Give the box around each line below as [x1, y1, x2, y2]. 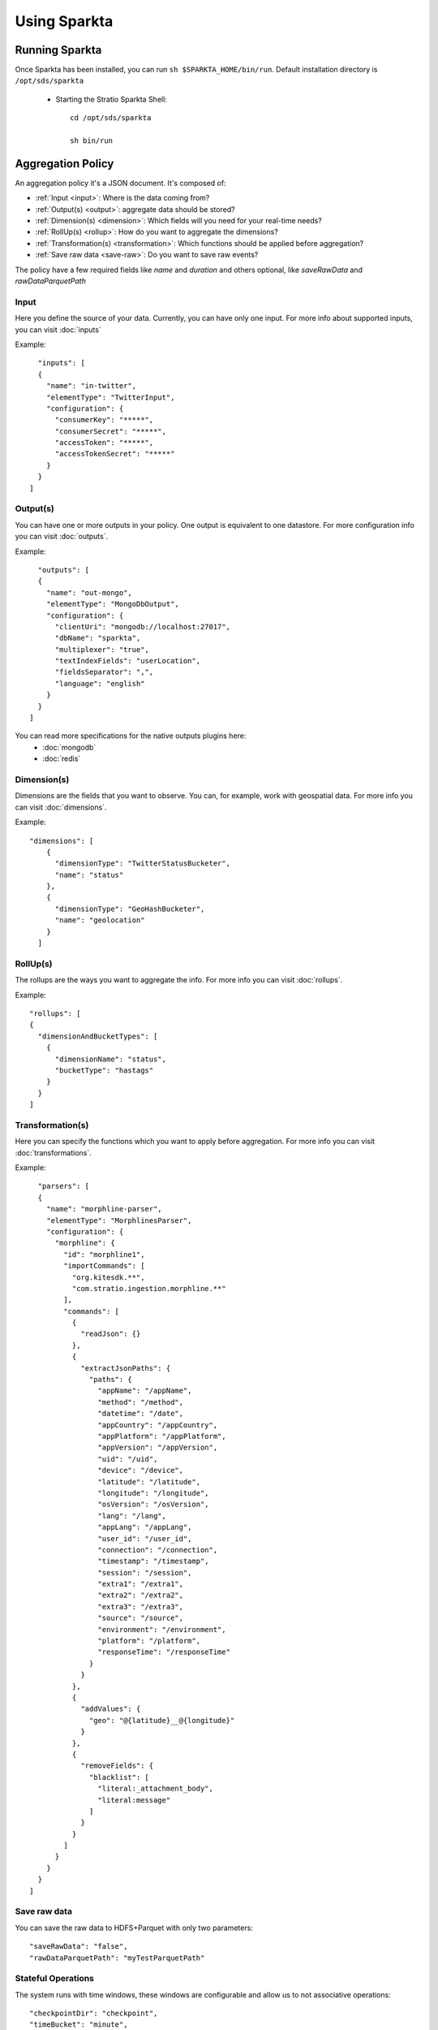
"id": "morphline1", [63, 1250, 145, 1259]
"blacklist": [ [89, 1773, 150, 1782]
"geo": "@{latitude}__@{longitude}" [89, 1716, 235, 1725]
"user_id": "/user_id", [97, 1534, 192, 1543]
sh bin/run [70, 136, 114, 145]
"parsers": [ [37, 1181, 90, 1191]
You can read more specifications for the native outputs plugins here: [15, 731, 247, 741]
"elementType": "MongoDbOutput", [45, 599, 180, 609]
